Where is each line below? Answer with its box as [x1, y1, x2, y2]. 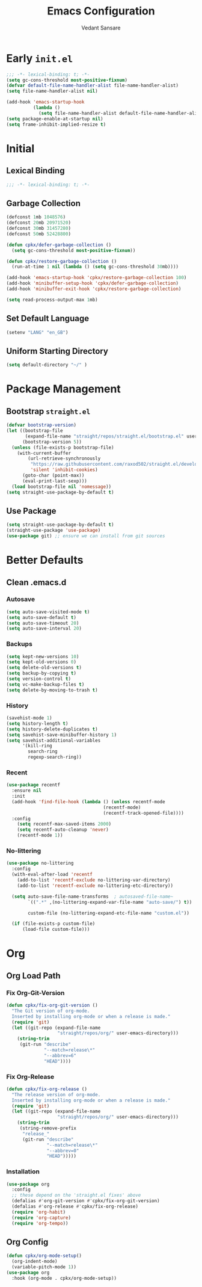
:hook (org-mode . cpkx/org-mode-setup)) [11, 1275, 117, 1281]
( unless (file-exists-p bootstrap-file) [11, 444, 114, 451]
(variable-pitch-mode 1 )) [11, 1264, 77, 1270]
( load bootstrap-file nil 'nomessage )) [11, 483, 112, 490]
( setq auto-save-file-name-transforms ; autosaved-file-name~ [11, 893, 173, 900]
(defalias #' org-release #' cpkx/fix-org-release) [11, 1203, 138, 1210]
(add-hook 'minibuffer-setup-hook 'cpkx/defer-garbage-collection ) [6, 280, 179, 286]
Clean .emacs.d [6, 577, 67, 587]
